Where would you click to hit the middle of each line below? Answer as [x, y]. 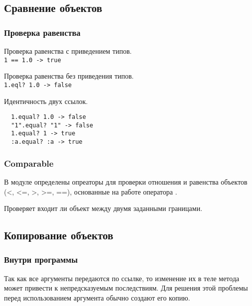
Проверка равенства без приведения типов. [69, 76]
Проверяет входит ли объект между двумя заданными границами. [103, 208]
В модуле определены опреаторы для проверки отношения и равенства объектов [126, 181]
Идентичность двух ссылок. [46, 101]
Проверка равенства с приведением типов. [68, 51]
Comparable [29, 163]
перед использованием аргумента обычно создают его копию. [97, 297]
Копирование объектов [59, 235]
